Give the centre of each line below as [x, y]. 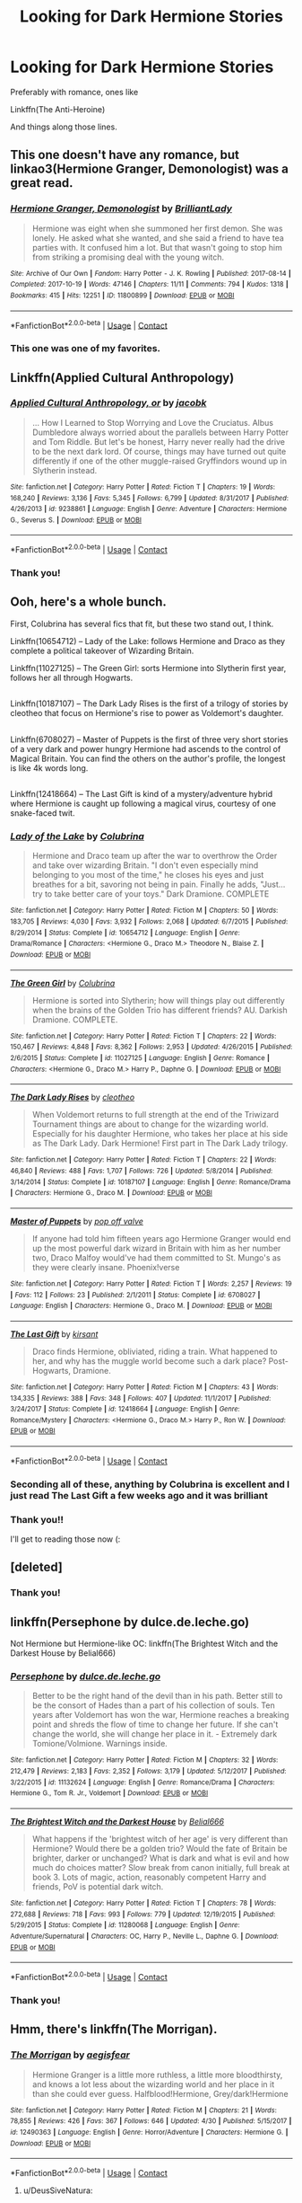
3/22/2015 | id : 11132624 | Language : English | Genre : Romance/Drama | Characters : [143, 1782]
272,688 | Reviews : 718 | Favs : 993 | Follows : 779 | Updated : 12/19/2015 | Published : [143, 1914]
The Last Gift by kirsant [54, 1334]
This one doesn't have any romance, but [125, 155]
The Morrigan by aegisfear [70, 2055]
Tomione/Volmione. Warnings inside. [100, 1744]
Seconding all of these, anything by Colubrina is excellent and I [150, 1484]
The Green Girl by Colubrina [63, 983]
